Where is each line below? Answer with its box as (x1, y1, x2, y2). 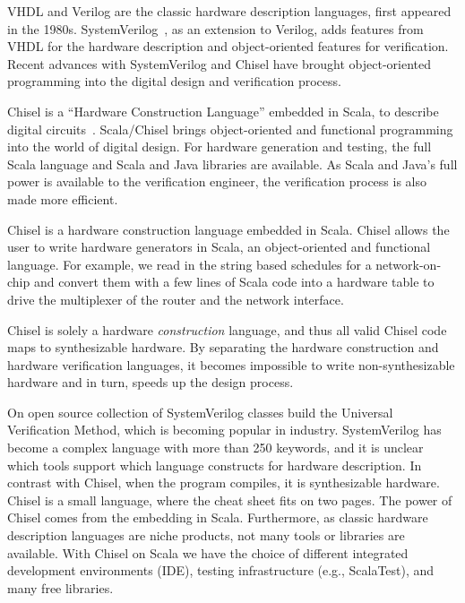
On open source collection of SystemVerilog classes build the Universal (7, 402, 393, 421)
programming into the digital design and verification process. (7, 72, 341, 90)
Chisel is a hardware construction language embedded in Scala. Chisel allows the (7, 220, 450, 238)
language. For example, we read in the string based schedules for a (7, 254, 372, 273)
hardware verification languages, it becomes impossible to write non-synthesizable (7, 355, 455, 374)
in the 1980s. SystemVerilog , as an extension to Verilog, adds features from (7, 19, 424, 38)
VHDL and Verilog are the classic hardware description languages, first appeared (7, 2, 452, 20)
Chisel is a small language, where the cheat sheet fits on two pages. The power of (7, 490, 452, 509)
